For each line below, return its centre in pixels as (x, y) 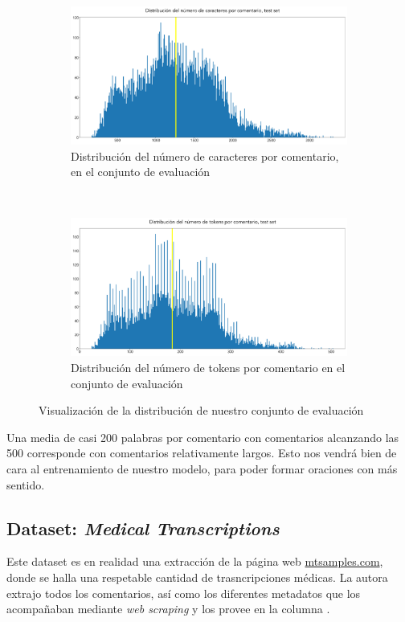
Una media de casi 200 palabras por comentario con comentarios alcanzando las (203, 437)
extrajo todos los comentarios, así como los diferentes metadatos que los (184, 593)
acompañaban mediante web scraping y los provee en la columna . (168, 609)
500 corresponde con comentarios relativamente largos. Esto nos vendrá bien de (202, 453)
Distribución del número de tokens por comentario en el (208, 367)
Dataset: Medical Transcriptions (143, 528)
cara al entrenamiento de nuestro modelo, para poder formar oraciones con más (202, 468)
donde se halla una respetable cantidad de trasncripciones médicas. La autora (197, 577)
